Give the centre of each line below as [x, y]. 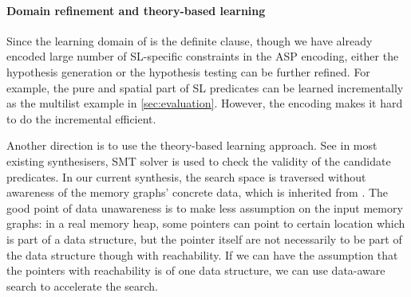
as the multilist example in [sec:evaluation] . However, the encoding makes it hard [205, 103]
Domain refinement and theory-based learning [136, 10]
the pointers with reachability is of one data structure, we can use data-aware [196, 270]
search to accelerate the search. [82, 285]
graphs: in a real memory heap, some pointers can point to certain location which [206, 223]
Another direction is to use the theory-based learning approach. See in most [192, 145]
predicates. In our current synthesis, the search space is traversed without [186, 176]
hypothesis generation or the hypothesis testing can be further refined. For [188, 71]
